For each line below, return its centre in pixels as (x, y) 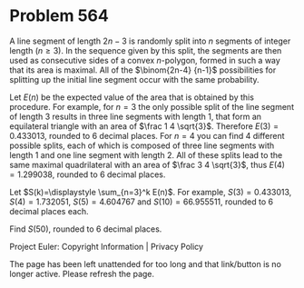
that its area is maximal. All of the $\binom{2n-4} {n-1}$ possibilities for (143, 70)
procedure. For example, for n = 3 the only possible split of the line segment (152, 106)
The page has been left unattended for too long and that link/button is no (145, 263)
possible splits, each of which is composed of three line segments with (142, 145)
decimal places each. (49, 211)
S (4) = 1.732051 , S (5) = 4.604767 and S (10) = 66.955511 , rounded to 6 (142, 202)
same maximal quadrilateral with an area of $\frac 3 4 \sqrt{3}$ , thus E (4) (147, 164)
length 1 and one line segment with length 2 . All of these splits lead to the (146, 154)
